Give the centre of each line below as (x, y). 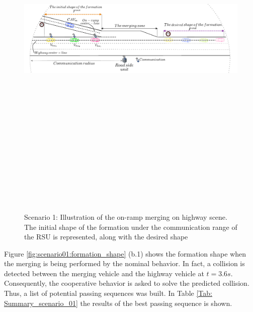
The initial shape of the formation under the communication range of (131, 227)
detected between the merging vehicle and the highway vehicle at (104, 273)
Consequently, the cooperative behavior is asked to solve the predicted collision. (127, 283)
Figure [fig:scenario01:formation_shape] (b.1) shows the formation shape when (125, 253)
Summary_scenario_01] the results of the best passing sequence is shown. (118, 303)
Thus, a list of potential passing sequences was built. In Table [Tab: (108, 293)
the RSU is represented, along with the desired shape (106, 237)
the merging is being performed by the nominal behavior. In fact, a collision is (124, 263)
